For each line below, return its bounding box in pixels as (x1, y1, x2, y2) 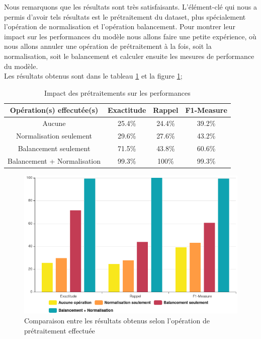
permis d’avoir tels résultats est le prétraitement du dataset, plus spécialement (4, 11, 246, 22)
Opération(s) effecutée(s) (10, 105, 99, 115)
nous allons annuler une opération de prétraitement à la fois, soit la (4, 41, 212, 51)
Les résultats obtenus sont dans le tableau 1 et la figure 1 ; (4, 71, 183, 81)
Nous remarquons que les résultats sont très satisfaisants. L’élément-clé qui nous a (4, 2, 257, 12)
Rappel (153, 105, 179, 115)
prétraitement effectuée (24, 325, 95, 335)
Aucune (42, 118, 66, 128)
